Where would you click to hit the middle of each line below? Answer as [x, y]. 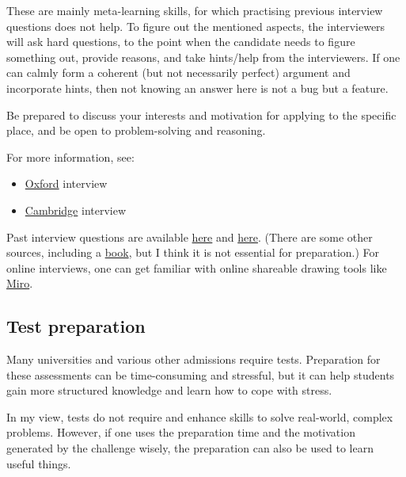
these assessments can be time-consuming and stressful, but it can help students [201, 374]
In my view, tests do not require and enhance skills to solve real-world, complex [200, 416]
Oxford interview [66, 183]
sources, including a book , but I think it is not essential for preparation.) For [193, 252]
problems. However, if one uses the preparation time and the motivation [181, 432]
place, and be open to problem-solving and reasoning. [136, 130]
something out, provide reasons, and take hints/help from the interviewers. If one [203, 57]
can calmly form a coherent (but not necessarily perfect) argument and [178, 73]
